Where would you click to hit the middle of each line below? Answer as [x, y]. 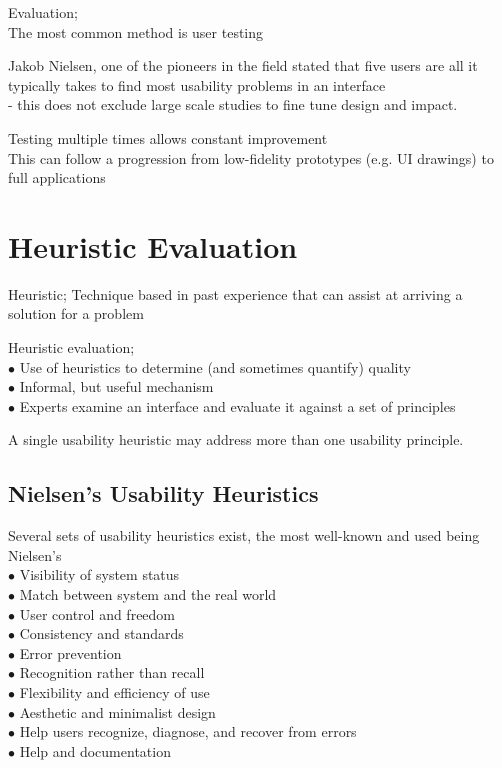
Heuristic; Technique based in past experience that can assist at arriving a [235, 293]
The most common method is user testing [136, 31]
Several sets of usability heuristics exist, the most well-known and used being [244, 535]
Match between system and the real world [148, 594]
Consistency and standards [101, 633]
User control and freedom [97, 613]
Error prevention [70, 652]
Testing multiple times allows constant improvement [168, 137]
